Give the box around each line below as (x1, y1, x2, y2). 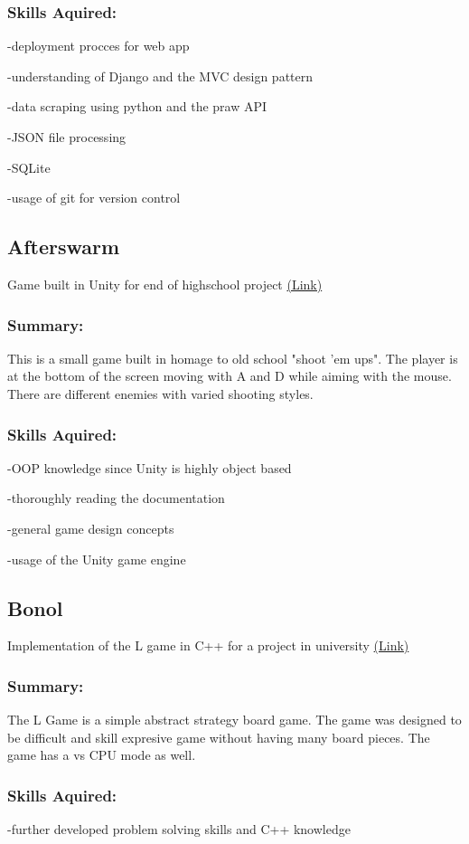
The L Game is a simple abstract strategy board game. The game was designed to (7, 710, 462, 729)
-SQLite (7, 157, 51, 176)
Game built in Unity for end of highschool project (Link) (7, 274, 323, 293)
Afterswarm (7, 232, 120, 261)
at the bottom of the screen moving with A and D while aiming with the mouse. (7, 366, 452, 385)
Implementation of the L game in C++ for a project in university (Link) (7, 636, 409, 655)
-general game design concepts (7, 518, 174, 537)
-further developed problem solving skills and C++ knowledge (7, 820, 351, 839)
